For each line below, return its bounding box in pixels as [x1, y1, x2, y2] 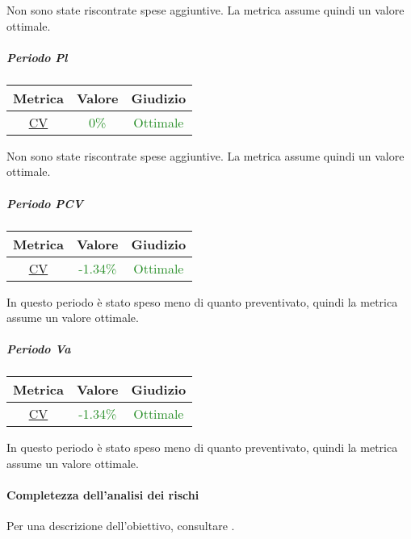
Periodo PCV [6, 194, 83, 211]
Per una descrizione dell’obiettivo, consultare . [6, 517, 235, 534]
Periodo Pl [6, 48, 68, 65]
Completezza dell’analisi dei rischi [6, 487, 199, 503]
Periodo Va [6, 341, 71, 357]
